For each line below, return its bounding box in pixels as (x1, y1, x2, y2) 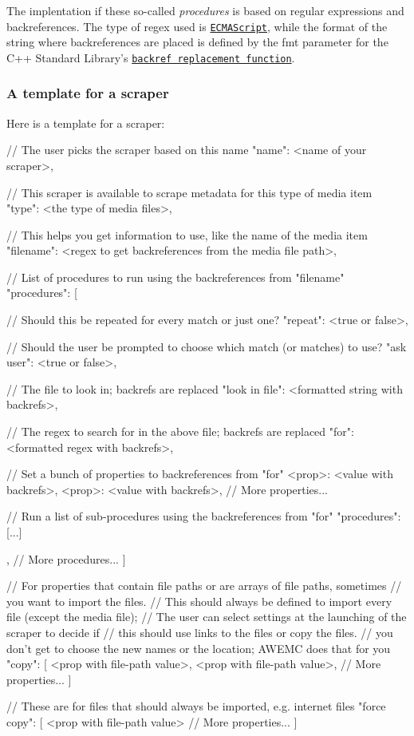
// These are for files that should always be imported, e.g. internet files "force (6, 698, 386, 714)
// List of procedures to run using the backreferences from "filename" (6, 268, 345, 285)
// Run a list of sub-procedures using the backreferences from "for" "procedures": (6, 508, 401, 524)
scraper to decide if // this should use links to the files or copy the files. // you (6, 623, 393, 640)
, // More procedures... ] (6, 550, 126, 567)
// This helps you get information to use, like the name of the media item (6, 226, 368, 243)
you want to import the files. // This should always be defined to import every (6, 592, 392, 609)
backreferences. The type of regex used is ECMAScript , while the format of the (6, 18, 388, 34)
